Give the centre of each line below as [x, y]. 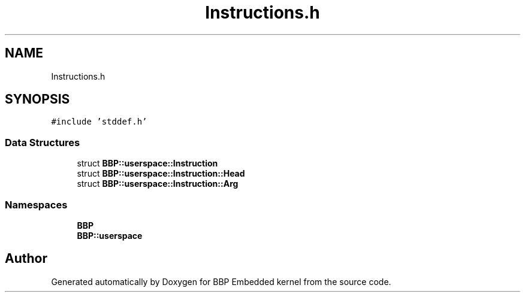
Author [26, 259]
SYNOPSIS [37, 99]
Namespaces [36, 204]
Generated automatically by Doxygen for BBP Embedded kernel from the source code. [221, 281]
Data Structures [43, 142]
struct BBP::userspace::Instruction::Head [161, 174]
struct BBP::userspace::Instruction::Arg [158, 184]
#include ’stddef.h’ [99, 122]
